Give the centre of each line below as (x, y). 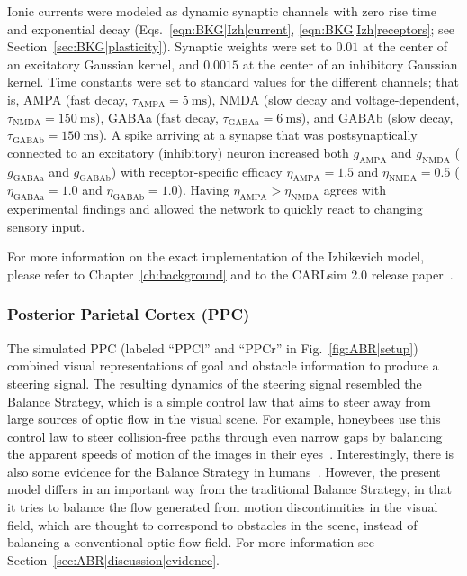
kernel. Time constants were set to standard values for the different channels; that (233, 82)
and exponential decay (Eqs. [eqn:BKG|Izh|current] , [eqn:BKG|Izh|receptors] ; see (231, 28)
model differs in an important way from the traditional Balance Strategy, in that (230, 489)
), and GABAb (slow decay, (377, 117)
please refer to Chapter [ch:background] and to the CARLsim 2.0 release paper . (230, 274)
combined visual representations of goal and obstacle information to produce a (223, 366)
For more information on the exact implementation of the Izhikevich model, (216, 256)
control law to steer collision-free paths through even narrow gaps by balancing (225, 436)
